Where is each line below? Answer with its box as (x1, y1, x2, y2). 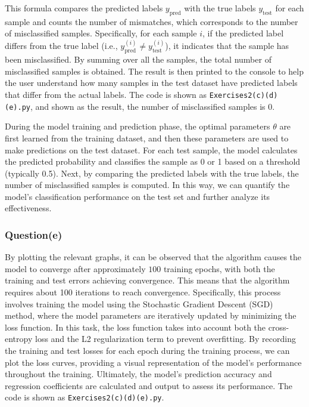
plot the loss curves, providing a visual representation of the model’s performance (5, 356, 302, 368)
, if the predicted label (202, 27, 284, 39)
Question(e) (5, 227, 63, 242)
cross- (268, 320, 289, 333)
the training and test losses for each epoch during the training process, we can (5, 344, 290, 357)
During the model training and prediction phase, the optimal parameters (5, 120, 270, 132)
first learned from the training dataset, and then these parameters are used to (5, 131, 289, 144)
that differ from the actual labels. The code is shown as (5, 88, 207, 100)
